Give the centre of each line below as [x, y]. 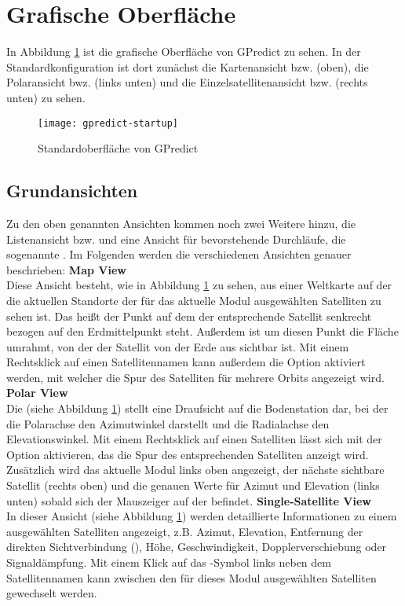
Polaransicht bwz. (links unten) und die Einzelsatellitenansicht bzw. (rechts [187, 82]
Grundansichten [72, 191]
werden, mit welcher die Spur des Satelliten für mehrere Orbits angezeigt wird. [195, 377]
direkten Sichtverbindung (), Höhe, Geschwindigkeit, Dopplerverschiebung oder [197, 547]
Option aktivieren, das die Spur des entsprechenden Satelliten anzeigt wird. [188, 454]
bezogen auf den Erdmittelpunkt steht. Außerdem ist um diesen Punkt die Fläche [202, 331]
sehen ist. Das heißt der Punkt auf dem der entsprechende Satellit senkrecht [189, 316]
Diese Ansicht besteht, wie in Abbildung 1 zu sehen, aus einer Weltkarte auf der [199, 285]
